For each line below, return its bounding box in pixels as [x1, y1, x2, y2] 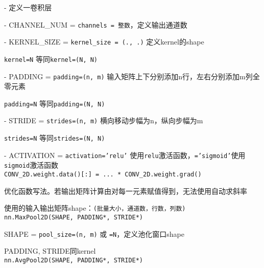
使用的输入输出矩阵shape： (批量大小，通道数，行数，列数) [4, 203, 186, 213]
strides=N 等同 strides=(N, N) [4, 132, 105, 143]
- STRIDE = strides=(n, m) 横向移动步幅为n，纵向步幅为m [4, 115, 203, 126]
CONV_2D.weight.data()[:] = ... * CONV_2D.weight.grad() [4, 171, 202, 178]
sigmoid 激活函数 [4, 160, 59, 170]
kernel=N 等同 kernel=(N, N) [4, 53, 98, 64]
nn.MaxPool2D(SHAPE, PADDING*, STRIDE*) [4, 214, 143, 221]
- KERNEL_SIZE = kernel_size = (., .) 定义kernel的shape [4, 36, 204, 47]
